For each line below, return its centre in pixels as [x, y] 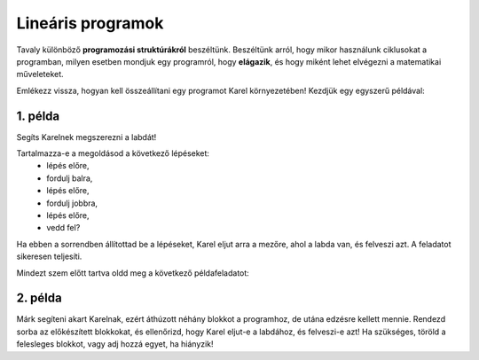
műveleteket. [40, 74]
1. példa [38, 116]
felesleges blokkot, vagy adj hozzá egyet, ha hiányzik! [115, 344]
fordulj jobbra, [72, 203]
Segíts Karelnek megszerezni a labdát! [86, 137]
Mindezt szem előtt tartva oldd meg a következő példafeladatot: [133, 273]
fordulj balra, [70, 178]
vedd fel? [63, 228]
